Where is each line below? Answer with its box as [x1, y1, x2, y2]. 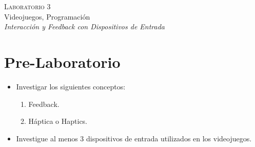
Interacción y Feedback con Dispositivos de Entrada [4, 21, 165, 32]
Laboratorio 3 [4, 1, 51, 11]
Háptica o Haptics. [28, 116, 88, 126]
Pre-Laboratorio [4, 51, 121, 72]
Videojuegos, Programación [4, 11, 90, 22]
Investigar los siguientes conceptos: [16, 81, 126, 91]
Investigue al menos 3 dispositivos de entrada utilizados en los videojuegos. [16, 133, 252, 143]
